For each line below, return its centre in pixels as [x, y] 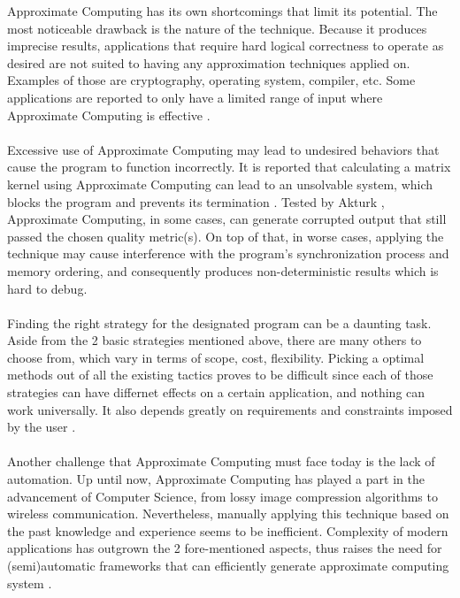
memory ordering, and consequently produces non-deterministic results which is [223, 270]
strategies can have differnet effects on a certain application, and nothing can [216, 392]
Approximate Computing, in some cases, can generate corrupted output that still [227, 219]
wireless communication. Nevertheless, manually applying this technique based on [228, 514]
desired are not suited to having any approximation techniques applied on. [209, 62]
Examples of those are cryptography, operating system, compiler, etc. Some [211, 80]
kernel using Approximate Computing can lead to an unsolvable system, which [220, 184]
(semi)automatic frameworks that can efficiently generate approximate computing [228, 565]
